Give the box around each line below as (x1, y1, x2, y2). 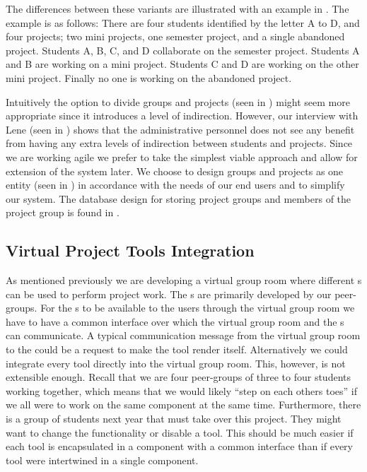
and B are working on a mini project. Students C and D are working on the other (6, 57, 359, 71)
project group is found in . (6, 205, 120, 220)
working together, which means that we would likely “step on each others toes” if (6, 383, 357, 398)
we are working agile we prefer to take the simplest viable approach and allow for (6, 149, 358, 164)
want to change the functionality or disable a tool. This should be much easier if (6, 425, 354, 439)
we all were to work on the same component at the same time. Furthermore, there (6, 397, 361, 412)
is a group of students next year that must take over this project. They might (6, 411, 342, 426)
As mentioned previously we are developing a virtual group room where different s (6, 273, 362, 288)
